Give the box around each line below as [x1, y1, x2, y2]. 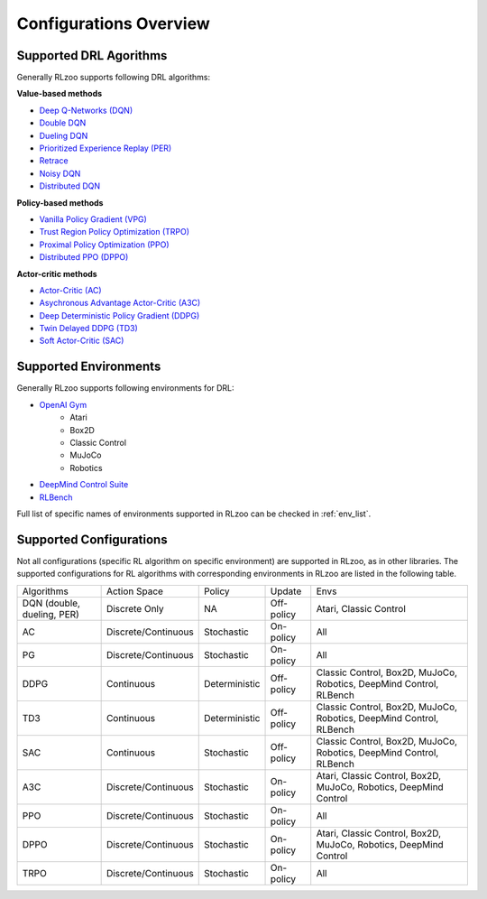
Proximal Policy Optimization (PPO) [39, 239, 170, 250]
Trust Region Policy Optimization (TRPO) [39, 227, 189, 237]
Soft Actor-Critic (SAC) [39, 335, 124, 347]
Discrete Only [106, 602, 164, 615]
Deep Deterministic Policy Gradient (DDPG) [39, 310, 200, 320]
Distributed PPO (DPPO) [39, 252, 129, 263]
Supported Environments [16, 359, 161, 375]
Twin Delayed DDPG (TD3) [39, 323, 139, 334]
